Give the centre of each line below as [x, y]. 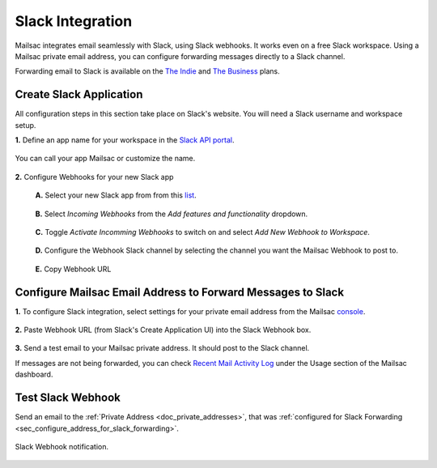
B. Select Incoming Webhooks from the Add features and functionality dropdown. [172, 214]
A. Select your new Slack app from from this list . [116, 195]
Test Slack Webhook [68, 398]
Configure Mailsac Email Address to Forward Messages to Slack [179, 292]
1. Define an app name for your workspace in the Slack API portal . [125, 140]
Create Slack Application [79, 94]
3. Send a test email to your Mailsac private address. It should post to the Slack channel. [162, 348]
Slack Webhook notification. [62, 446]
